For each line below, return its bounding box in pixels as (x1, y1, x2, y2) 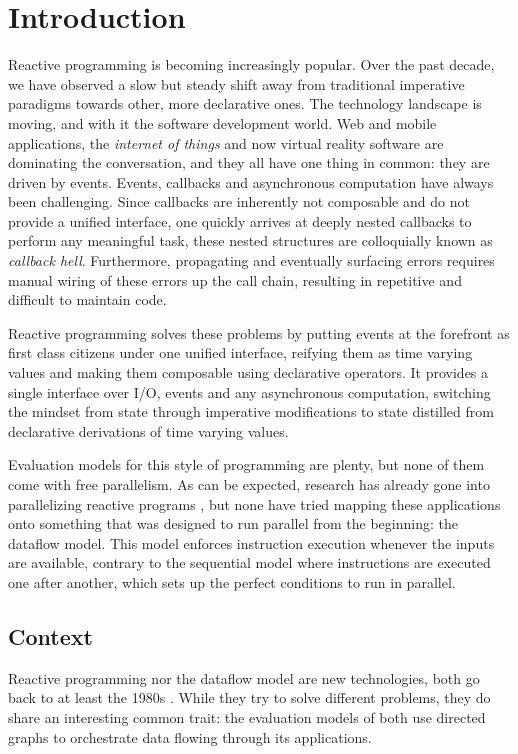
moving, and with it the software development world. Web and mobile (8, 112, 437, 133)
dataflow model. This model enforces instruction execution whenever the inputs (8, 532, 495, 553)
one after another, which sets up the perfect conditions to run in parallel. (8, 571, 456, 592)
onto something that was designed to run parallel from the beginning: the (8, 513, 458, 534)
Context (8, 620, 93, 651)
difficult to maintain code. (8, 289, 167, 310)
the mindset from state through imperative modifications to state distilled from (8, 401, 494, 422)
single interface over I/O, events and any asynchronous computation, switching (8, 381, 491, 402)
